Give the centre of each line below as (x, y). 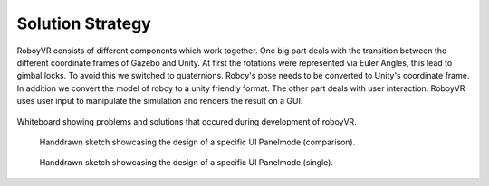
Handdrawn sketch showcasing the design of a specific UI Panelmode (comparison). (197, 142)
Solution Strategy (84, 23)
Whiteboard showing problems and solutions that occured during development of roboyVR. (187, 121)
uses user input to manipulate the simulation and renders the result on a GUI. (160, 101)
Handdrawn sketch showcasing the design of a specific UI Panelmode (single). (187, 163)
